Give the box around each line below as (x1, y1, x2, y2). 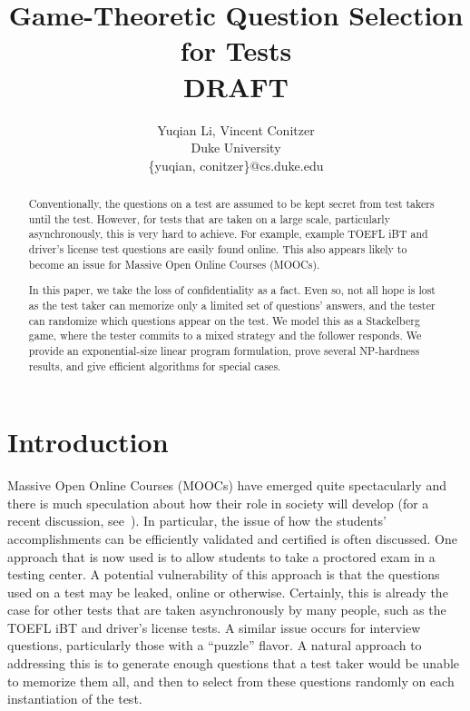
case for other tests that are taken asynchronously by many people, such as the (7, 600, 446, 619)
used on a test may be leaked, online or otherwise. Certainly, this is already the (7, 582, 448, 601)
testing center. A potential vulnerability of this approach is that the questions (7, 565, 440, 584)
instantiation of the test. (7, 689, 142, 708)
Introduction (7, 423, 169, 460)
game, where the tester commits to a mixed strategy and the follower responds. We (28, 328, 422, 343)
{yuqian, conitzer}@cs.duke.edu (148, 155, 324, 174)
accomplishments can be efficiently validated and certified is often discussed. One (7, 528, 457, 548)
